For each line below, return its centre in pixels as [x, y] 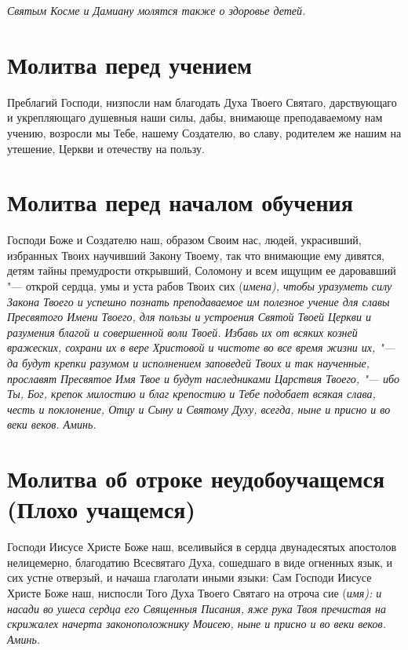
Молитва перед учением [130, 64]
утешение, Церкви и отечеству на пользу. [106, 148]
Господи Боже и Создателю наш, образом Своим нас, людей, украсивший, [184, 240]
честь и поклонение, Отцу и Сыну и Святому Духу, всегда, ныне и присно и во [199, 409]
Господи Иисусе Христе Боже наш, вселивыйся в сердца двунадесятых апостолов [202, 547]
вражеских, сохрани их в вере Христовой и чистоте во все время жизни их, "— [201, 347]
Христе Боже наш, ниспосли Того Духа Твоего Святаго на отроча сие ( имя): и [195, 593]
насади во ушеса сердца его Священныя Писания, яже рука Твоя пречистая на [197, 608]
